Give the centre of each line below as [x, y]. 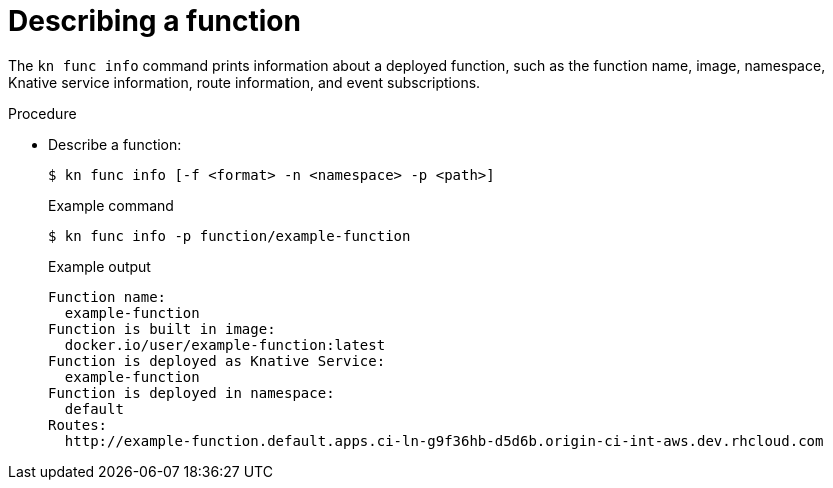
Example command [111, 205]
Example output [99, 266]
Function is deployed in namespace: [191, 392]
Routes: [78, 424]
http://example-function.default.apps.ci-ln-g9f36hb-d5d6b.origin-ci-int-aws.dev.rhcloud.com [444, 440]
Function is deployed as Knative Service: [217, 360]
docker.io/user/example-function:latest [225, 344]
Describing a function [154, 21]
